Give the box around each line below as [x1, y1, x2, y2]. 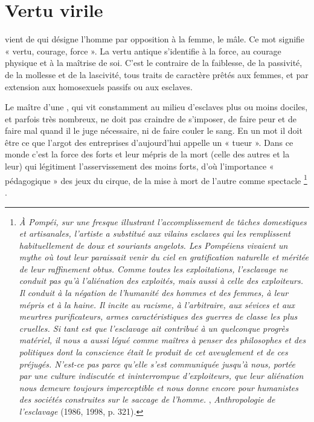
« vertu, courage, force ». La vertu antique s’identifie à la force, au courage [5, 44, 281, 57]
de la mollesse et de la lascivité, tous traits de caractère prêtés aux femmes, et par [5, 68, 309, 81]
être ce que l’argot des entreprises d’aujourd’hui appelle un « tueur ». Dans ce [5, 136, 293, 148]
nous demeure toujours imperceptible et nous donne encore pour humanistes [19, 381, 298, 394]
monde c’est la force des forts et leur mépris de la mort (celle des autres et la [5, 148, 290, 160]
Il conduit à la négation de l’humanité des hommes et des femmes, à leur [19, 286, 289, 299]
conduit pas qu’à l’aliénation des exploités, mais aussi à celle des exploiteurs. [19, 274, 303, 287]
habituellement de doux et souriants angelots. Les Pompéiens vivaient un [19, 239, 288, 251]
